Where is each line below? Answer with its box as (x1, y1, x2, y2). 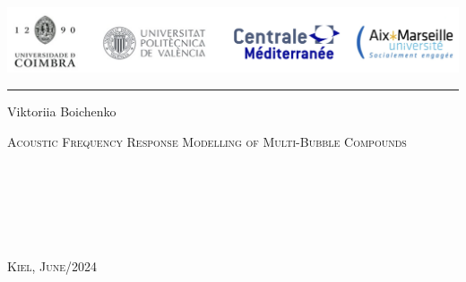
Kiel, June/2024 (7, 257, 98, 276)
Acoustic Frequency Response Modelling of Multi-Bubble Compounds (7, 132, 407, 150)
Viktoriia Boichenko (7, 101, 116, 120)
